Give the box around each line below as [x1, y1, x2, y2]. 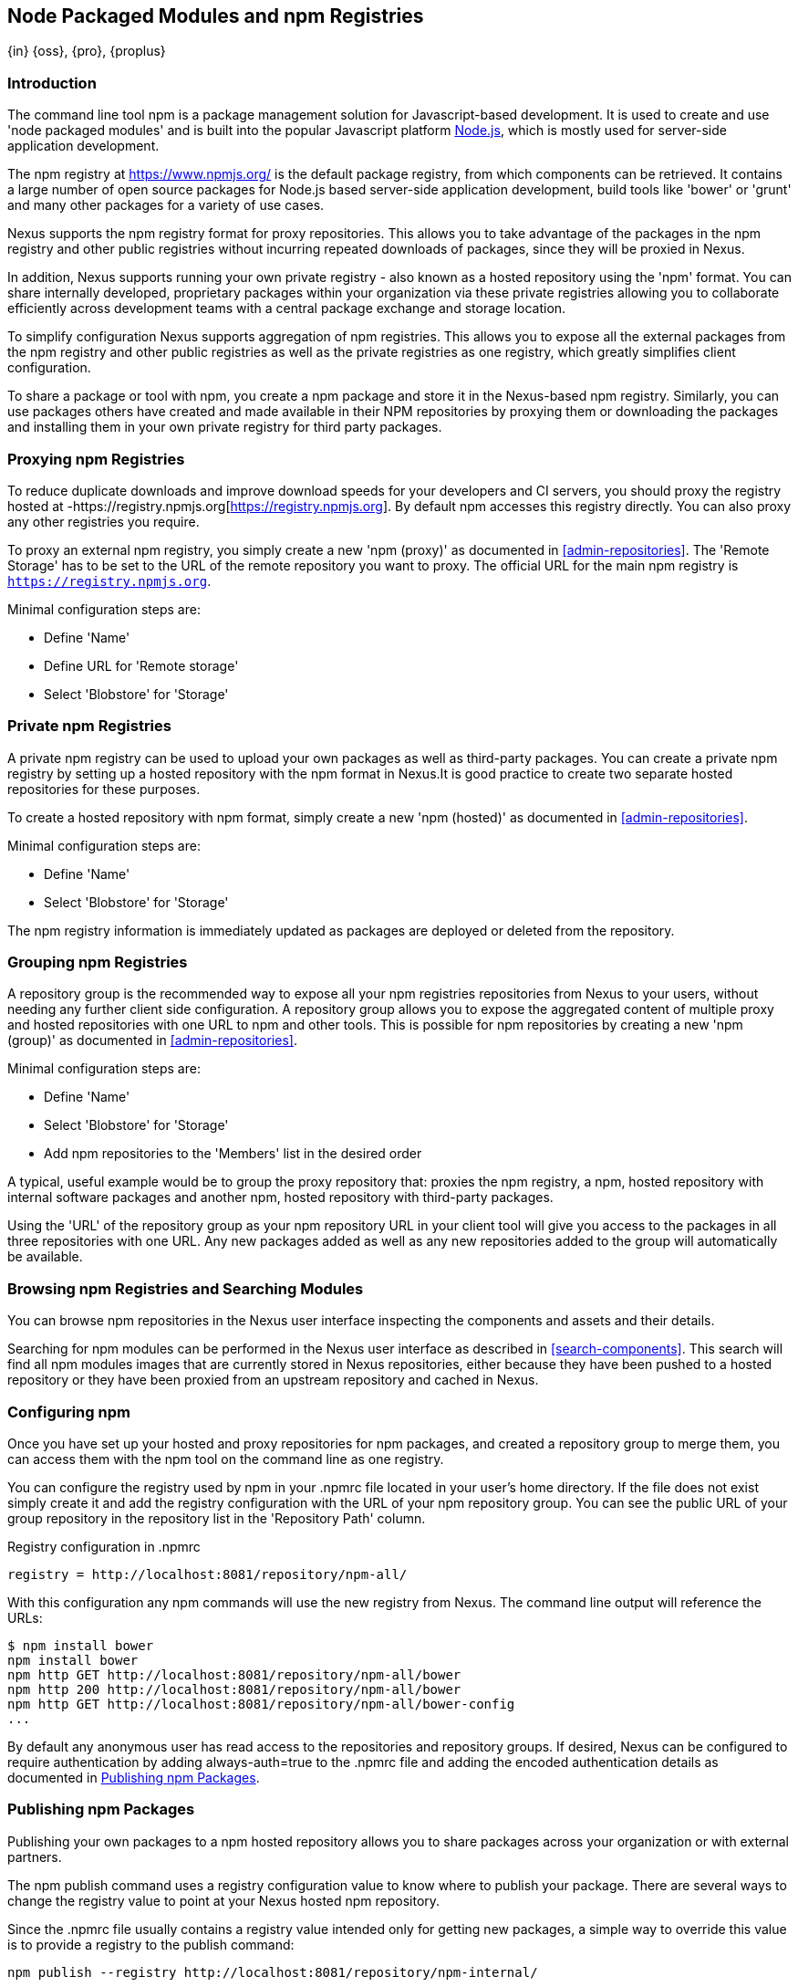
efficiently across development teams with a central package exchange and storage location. [7, 300, 566, 317]
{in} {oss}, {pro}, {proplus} [7, 43, 166, 59]
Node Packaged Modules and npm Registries [7, 5, 424, 27]
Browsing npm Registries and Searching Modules [7, 1279, 364, 1298]
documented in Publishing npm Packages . [7, 1769, 260, 1785]
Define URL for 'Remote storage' [44, 657, 239, 674]
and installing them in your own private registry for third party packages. [7, 419, 442, 435]
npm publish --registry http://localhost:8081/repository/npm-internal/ [7, 1964, 538, 1980]
